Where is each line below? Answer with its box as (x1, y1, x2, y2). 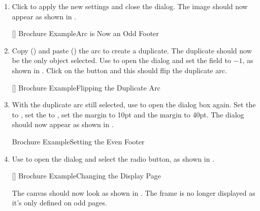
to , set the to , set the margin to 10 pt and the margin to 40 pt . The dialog (12, 109, 244, 119)
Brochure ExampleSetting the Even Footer (12, 136, 145, 146)
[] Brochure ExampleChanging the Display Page (12, 170, 161, 181)
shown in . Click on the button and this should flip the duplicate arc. (12, 65, 227, 75)
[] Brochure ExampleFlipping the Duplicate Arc (12, 82, 160, 93)
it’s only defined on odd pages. (12, 197, 107, 208)
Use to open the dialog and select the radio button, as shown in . (12, 153, 214, 164)
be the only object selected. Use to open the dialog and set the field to (12, 55, 231, 66)
